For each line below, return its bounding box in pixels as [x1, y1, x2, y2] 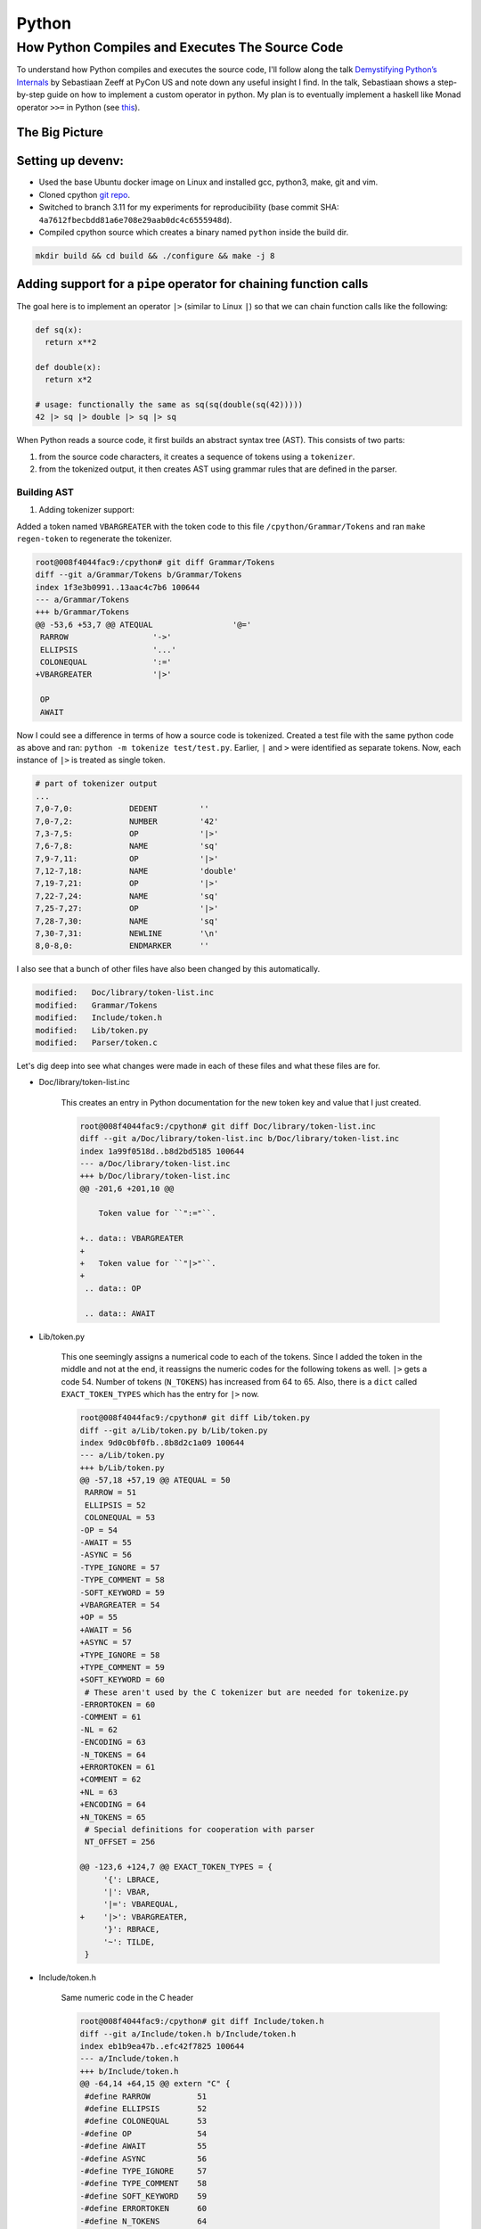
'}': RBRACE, [102, 1924, 160, 1935]
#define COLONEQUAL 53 [85, 2116, 208, 2126]
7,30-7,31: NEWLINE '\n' [35, 928, 219, 939]
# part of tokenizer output [35, 778, 158, 789]
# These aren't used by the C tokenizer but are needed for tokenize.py [85, 1687, 409, 1698]
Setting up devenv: [16, 153, 125, 169]
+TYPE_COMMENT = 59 [79, 1662, 165, 1672]
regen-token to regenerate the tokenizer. [16, 533, 173, 544]
